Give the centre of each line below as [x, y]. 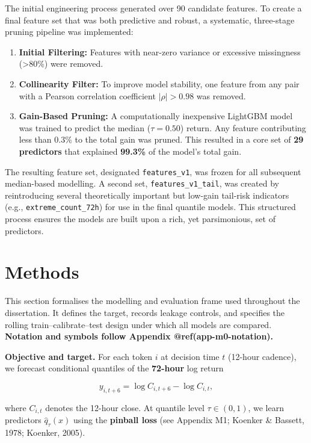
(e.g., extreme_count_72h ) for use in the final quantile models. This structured [150, 207]
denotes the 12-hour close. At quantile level [125, 407]
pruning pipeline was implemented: [69, 32]
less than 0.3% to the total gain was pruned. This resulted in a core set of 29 [161, 139]
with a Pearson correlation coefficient [87, 95]
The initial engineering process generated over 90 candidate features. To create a [153, 8]
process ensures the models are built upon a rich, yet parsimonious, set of [140, 219]
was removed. [221, 95]
